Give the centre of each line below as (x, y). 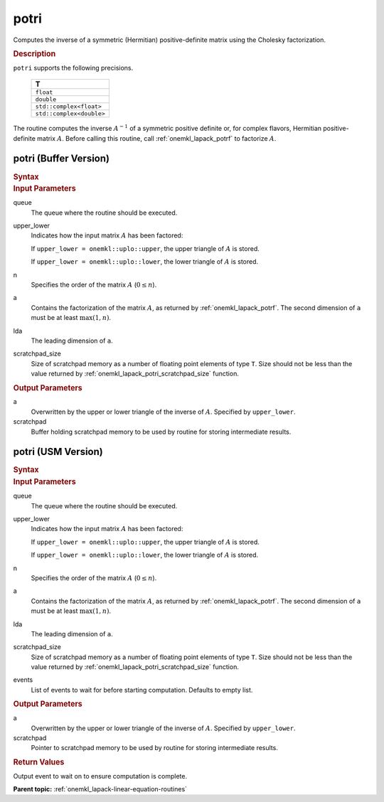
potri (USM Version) (58, 452)
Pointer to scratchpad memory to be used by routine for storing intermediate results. (155, 748)
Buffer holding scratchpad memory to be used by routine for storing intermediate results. (161, 432)
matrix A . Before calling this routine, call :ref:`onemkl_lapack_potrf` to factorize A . (156, 138)
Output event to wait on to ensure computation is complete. (100, 776)
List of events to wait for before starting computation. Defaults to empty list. (142, 690)
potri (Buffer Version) (62, 159)
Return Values (39, 762)
